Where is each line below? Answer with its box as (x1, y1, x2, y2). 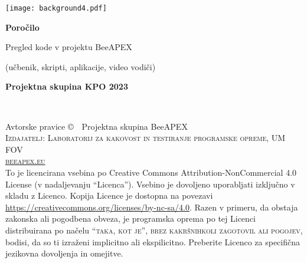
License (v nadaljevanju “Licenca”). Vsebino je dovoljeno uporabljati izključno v (5, 177, 295, 190)
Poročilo (5, 21, 40, 33)
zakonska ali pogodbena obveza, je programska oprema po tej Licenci (5, 212, 256, 225)
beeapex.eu (5, 154, 45, 167)
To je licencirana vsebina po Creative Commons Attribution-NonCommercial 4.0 (5, 166, 297, 178)
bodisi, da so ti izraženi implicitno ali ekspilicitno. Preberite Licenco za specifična (5, 235, 300, 248)
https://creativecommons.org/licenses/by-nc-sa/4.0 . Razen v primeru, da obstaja (5, 200, 298, 213)
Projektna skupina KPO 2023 (5, 80, 128, 93)
